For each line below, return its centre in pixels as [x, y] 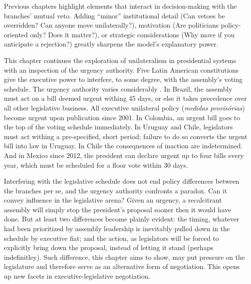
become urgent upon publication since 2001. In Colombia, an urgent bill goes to [122, 117]
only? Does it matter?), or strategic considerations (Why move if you [133, 34]
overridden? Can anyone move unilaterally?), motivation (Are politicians [111, 25]
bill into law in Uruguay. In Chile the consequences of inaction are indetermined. [123, 146]
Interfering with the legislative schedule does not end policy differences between [122, 181]
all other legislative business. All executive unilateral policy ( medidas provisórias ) [125, 107]
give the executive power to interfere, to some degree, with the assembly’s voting [123, 79]
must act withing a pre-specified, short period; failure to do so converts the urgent [126, 136]
